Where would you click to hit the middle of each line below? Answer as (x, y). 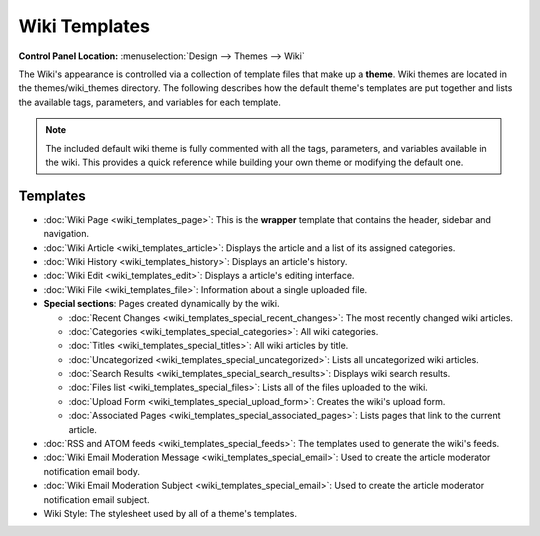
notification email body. (91, 471)
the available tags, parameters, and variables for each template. (150, 102)
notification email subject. (96, 499)
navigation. (66, 234)
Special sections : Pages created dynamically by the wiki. (161, 304)
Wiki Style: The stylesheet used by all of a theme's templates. (170, 513)
